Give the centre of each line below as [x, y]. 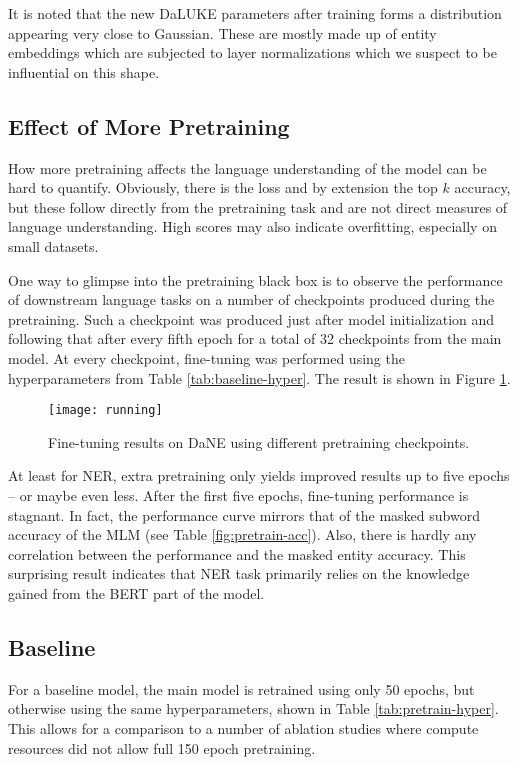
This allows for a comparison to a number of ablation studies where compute [243, 727]
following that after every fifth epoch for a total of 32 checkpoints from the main [255, 338]
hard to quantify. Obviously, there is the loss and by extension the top [223, 187]
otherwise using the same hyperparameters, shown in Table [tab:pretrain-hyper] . [253, 708]
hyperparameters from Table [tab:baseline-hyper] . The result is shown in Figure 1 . [259, 377]
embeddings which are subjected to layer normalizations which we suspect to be [252, 52]
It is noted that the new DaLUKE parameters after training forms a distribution [255, 13]
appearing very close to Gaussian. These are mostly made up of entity [222, 32]
